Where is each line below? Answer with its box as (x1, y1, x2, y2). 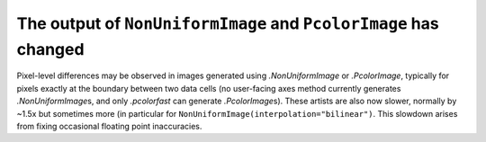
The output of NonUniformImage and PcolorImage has (16, 13, 440, 33)
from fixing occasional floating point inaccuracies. (16, 120, 202, 131)
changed (16, 39, 85, 59)
